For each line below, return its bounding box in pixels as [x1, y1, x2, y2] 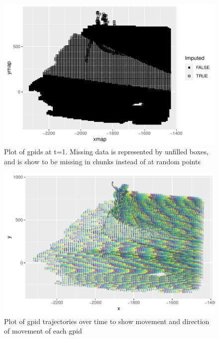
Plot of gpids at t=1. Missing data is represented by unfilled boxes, [4, 146, 209, 157]
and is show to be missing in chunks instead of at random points [4, 156, 201, 166]
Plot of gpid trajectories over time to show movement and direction [4, 316, 210, 326]
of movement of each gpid [4, 326, 82, 336]
